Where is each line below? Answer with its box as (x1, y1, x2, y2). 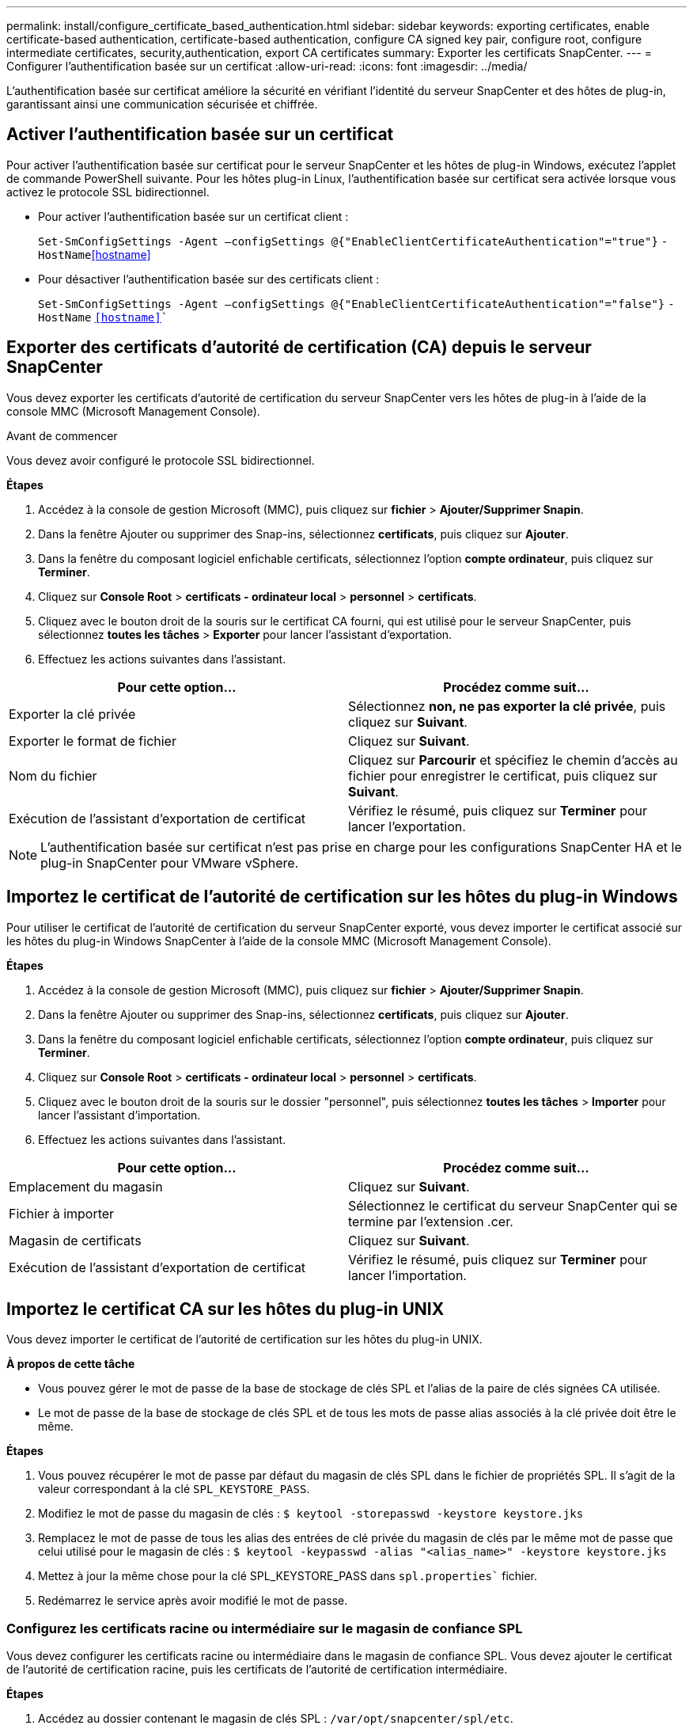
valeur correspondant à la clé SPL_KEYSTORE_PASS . (38, 1482, 310, 1496)
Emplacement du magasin (9, 1178, 163, 1195)
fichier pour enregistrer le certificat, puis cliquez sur (348, 767, 657, 784)
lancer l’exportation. (348, 818, 466, 834)
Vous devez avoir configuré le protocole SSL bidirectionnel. (6, 453, 315, 467)
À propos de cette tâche (6, 1357, 135, 1371)
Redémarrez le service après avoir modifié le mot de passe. (38, 1594, 348, 1608)
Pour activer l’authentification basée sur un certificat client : (38, 209, 349, 223)
